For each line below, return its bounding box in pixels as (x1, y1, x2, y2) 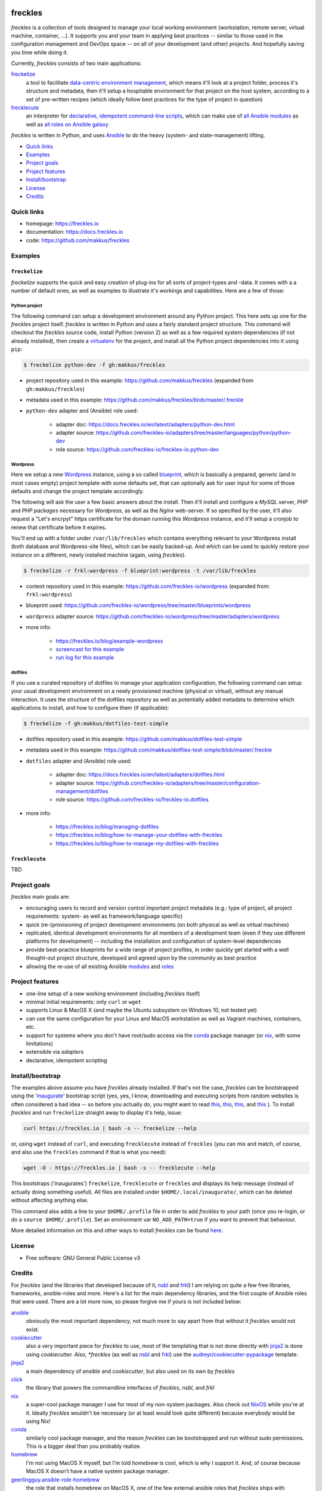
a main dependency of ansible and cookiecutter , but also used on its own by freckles (26, 1368, 235, 1375)
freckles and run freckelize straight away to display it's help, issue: (11, 1109, 182, 1116)
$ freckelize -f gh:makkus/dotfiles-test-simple (23, 720, 169, 727)
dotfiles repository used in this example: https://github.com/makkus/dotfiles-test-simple (26, 735, 243, 743)
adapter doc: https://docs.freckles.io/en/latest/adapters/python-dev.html (55, 420, 235, 428)
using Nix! (26, 1417, 51, 1425)
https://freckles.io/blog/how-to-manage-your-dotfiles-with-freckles (55, 831, 223, 839)
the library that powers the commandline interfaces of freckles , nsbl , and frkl (26, 1384, 215, 1391)
